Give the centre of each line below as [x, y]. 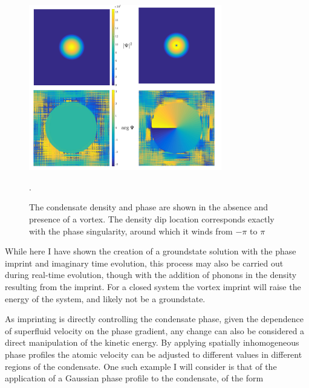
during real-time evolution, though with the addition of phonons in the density [151, 275]
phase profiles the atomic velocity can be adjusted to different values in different [154, 354]
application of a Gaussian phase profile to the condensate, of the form [134, 378]
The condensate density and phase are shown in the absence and [149, 207]
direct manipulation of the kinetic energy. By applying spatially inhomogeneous [152, 342]
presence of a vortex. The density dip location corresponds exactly [152, 219]
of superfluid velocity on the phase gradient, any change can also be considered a [155, 330]
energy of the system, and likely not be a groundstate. [105, 298]
